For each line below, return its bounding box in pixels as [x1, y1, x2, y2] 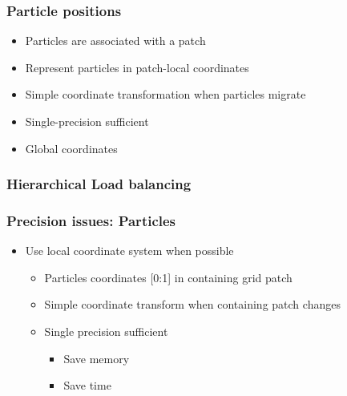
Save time [63, 377, 111, 394]
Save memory [63, 350, 130, 366]
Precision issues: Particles [6, 210, 176, 230]
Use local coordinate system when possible [25, 242, 234, 259]
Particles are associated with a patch [25, 32, 206, 49]
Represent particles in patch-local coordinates [25, 59, 249, 75]
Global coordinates [25, 139, 118, 156]
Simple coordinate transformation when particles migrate [25, 86, 306, 103]
